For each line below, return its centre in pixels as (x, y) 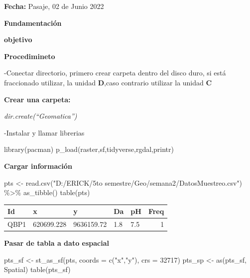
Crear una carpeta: (37, 99)
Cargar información (38, 166)
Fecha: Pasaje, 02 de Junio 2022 (54, 6)
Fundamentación (33, 23)
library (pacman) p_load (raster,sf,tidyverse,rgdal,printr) (89, 149)
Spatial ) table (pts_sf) (37, 269)
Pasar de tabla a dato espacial (57, 243)
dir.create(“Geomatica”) (41, 116)
